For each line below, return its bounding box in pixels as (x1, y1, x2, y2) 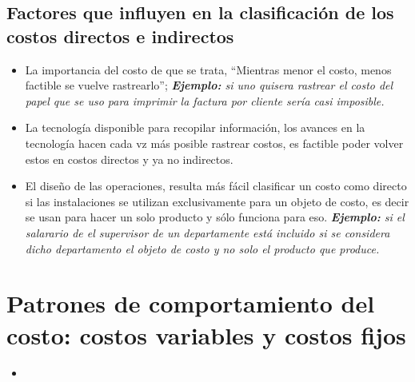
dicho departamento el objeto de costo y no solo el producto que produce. (25, 240, 380, 257)
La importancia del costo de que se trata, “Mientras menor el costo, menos (25, 61, 392, 78)
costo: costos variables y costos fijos (6, 318, 406, 351)
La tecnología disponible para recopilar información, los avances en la (25, 119, 365, 136)
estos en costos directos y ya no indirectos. (25, 150, 233, 167)
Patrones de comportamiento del (6, 287, 375, 320)
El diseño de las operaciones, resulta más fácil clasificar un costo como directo (25, 177, 407, 194)
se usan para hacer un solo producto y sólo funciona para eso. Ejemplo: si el (25, 209, 405, 225)
